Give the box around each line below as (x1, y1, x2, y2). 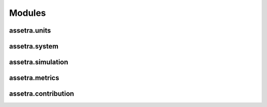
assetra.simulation (9, 58, 69, 66)
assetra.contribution (9, 90, 74, 98)
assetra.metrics (9, 74, 59, 82)
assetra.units (9, 26, 51, 35)
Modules (9, 7, 46, 18)
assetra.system (9, 42, 59, 51)
